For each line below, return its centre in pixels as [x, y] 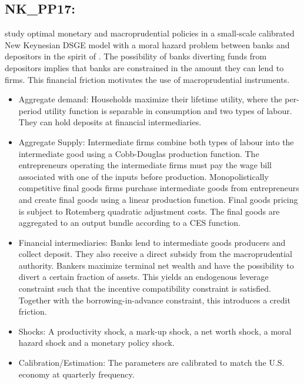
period [30, 110]
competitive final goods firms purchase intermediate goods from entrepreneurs [159, 188]
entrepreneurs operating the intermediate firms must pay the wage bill [145, 165]
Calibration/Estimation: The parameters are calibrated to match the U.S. [151, 363]
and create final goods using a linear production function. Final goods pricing [158, 199]
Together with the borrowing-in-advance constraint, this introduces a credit [154, 300]
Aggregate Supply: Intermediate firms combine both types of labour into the [156, 141]
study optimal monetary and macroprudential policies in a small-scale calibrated [150, 33]
